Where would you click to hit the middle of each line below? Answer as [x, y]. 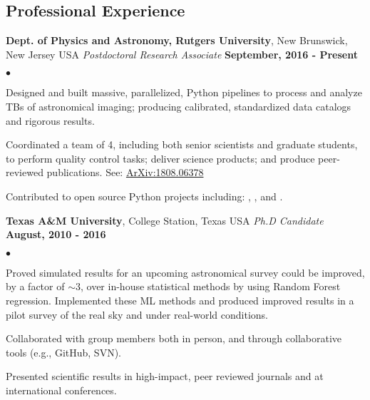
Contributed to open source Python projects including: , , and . [144, 196]
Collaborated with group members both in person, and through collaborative [174, 338]
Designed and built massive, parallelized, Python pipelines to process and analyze [184, 92]
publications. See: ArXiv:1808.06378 [125, 172]
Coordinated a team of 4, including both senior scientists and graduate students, [182, 144]
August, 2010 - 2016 [56, 234]
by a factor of [35, 286]
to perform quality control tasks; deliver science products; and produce [160, 158]
